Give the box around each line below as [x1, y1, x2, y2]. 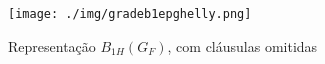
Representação [8, 35, 96, 56]
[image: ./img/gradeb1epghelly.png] [8, 7, 252, 21]
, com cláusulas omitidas [167, 35, 318, 56]
